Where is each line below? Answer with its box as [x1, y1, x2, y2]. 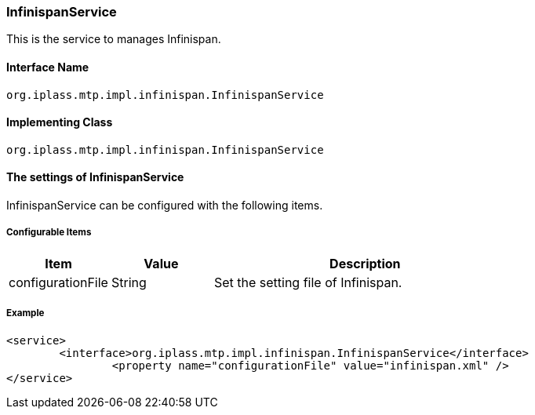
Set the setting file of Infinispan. [213, 274, 402, 290]
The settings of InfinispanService [6, 170, 184, 184]
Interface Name [6, 60, 89, 74]
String [111, 274, 147, 290]
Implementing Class [6, 115, 113, 129]
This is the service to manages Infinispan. [6, 32, 221, 46]
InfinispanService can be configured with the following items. [6, 198, 323, 213]
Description [329, 255, 401, 271]
